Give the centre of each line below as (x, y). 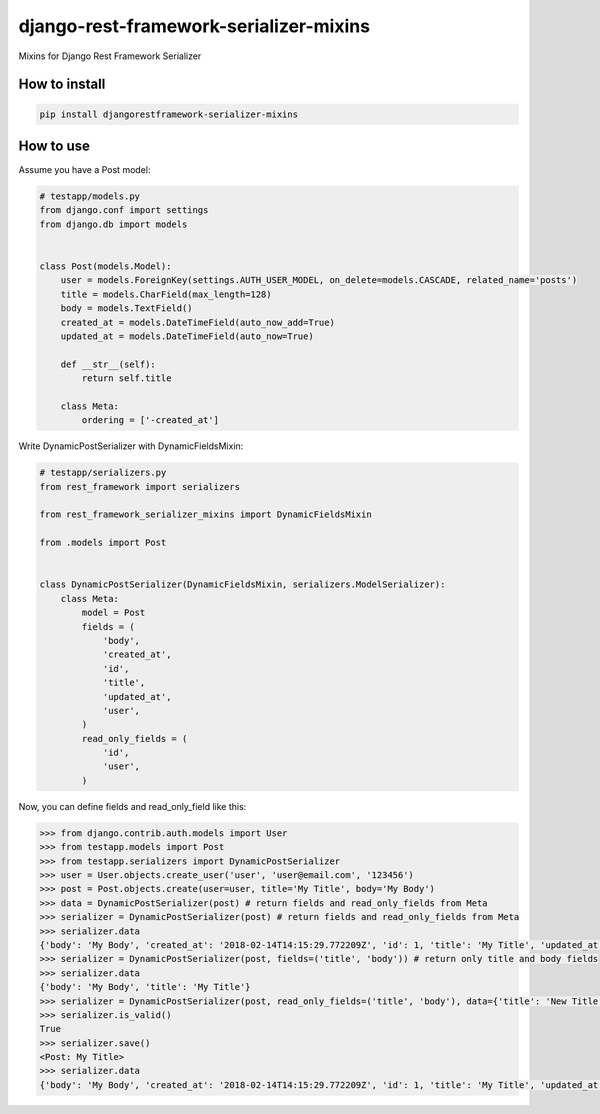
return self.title (126, 378)
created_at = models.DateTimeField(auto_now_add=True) (197, 322)
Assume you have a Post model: (84, 170)
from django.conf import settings (124, 210)
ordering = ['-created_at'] (150, 420)
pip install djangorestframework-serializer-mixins (169, 114)
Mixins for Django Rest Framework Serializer (110, 56)
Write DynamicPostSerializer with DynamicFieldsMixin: (131, 446)
